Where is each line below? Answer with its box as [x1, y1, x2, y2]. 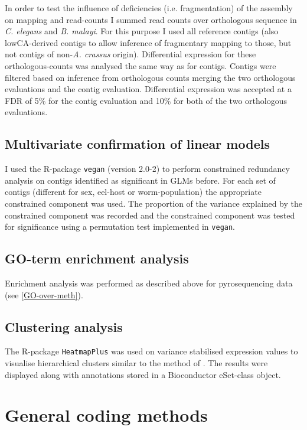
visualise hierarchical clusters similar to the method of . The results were [5, 357, 268, 369]
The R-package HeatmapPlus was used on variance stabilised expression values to [5, 345, 298, 357]
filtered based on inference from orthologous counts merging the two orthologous [5, 71, 296, 83]
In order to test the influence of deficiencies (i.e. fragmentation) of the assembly [5, 2, 293, 14]
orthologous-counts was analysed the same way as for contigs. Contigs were [5, 59, 276, 71]
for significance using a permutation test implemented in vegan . [5, 220, 236, 233]
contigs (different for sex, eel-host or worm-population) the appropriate [5, 185, 262, 198]
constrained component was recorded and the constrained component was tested [5, 209, 295, 221]
